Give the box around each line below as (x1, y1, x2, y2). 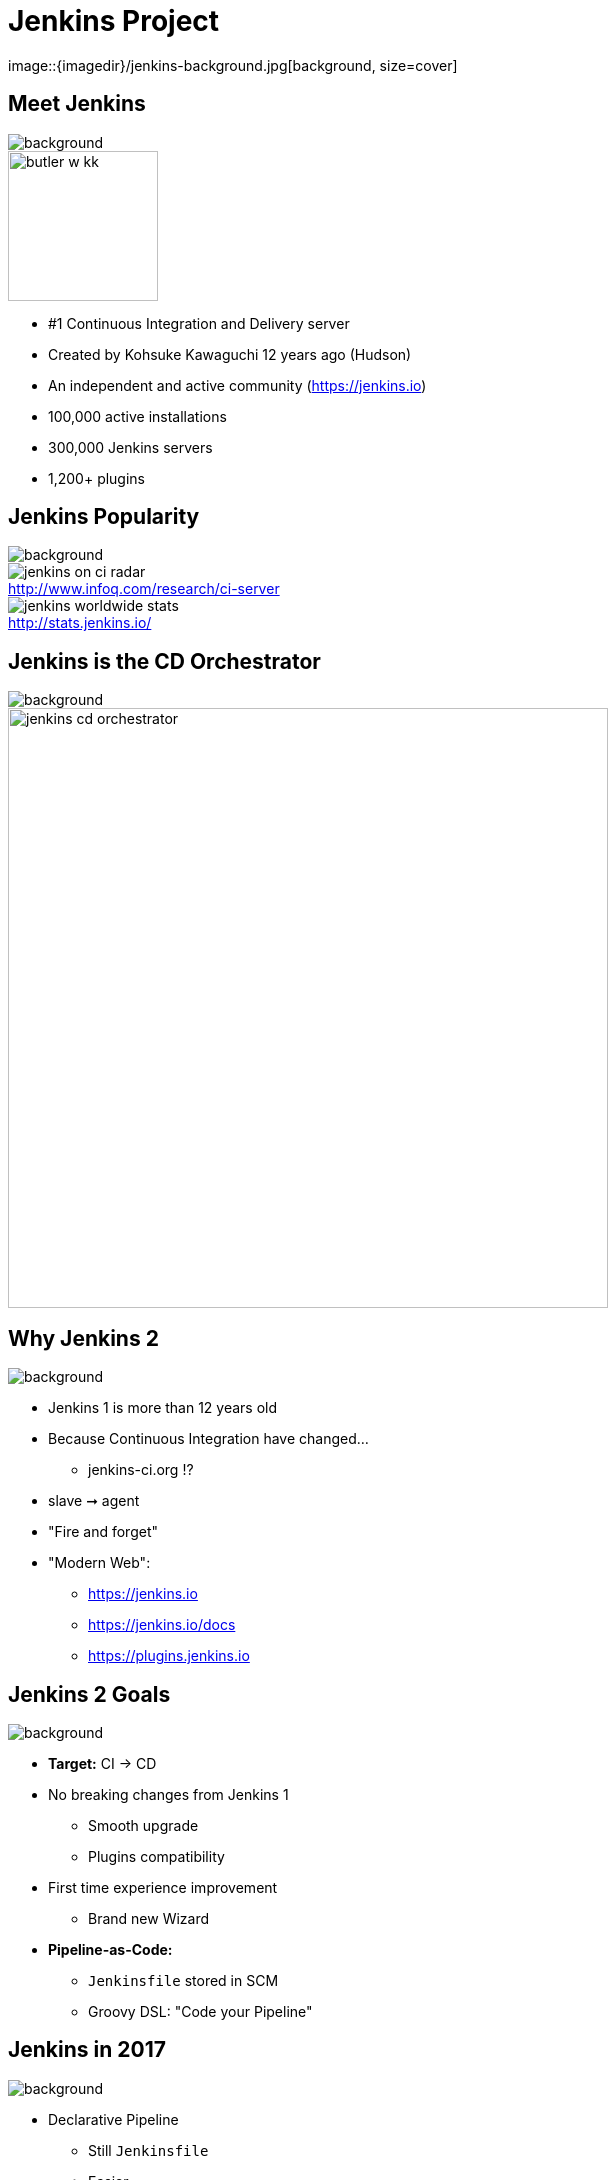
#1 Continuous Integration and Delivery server (48, 314, 350, 332)
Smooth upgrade (88, 1816, 199, 1834)
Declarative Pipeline (48, 2110, 179, 2128)
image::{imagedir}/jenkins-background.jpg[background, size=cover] (8, 56, 458, 74)
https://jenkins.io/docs (88, 1616, 236, 1634)
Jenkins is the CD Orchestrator (8, 648, 321, 674)
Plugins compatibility (88, 1847, 225, 1865)
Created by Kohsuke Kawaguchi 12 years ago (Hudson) (48, 345, 412, 363)
